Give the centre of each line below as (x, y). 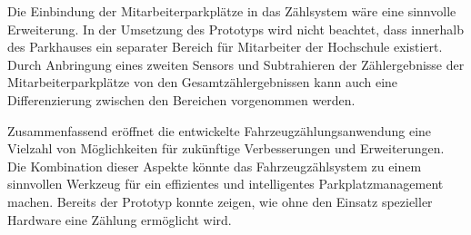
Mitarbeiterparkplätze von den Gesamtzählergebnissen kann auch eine (203, 82)
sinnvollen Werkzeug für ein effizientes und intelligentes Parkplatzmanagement (225, 184)
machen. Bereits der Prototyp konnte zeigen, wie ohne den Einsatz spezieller (220, 201)
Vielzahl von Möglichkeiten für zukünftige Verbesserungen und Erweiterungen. (226, 148)
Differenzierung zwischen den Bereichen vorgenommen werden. (181, 99)
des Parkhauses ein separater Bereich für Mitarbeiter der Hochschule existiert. (225, 47)
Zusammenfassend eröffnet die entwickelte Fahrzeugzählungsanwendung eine (220, 130)
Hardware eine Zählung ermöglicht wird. (120, 219)
